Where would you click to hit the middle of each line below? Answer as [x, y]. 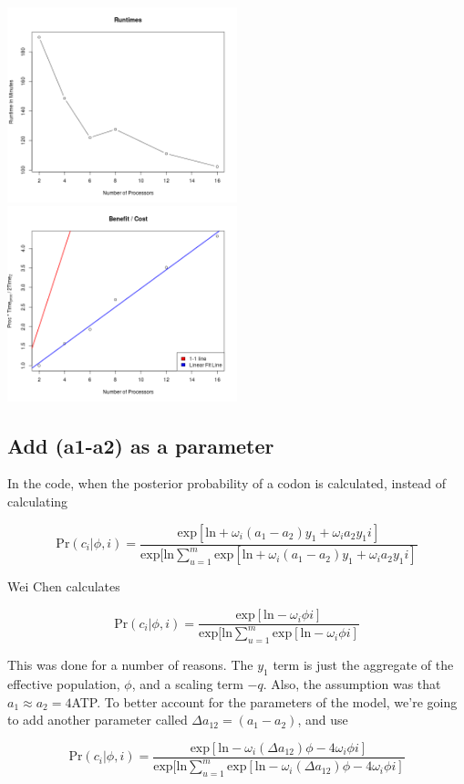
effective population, [64, 684]
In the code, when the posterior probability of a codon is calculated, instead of [227, 483]
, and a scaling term [187, 684]
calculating [38, 501]
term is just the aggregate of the [363, 665]
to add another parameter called [98, 720]
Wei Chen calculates [64, 586]
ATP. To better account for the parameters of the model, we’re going [264, 701]
